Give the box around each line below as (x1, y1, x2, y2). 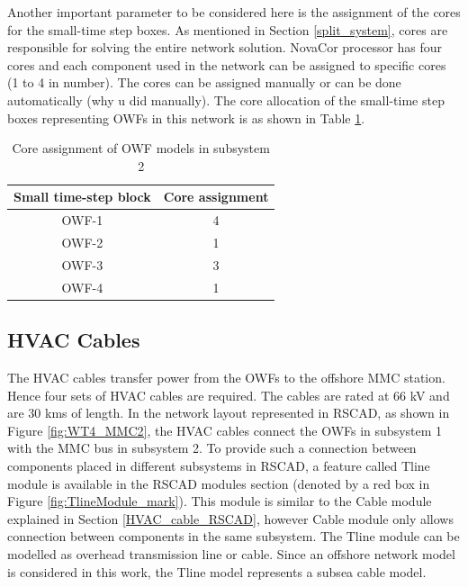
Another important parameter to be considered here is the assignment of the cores (7, 3, 461, 21)
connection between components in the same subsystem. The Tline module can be (7, 527, 460, 546)
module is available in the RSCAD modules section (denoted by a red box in (7, 474, 430, 492)
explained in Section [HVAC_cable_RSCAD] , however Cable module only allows (7, 509, 454, 528)
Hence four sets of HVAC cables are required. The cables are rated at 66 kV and (7, 385, 450, 404)
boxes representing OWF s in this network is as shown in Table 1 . (7, 108, 365, 127)
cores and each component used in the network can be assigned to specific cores (7, 55, 446, 74)
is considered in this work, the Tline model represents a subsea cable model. (7, 562, 427, 581)
